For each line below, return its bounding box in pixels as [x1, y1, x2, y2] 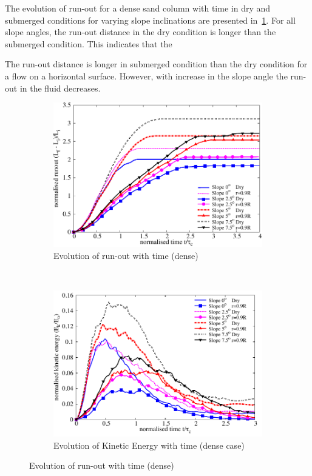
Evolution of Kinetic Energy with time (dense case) [53, 438, 245, 451]
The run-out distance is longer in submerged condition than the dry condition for [5, 58, 308, 70]
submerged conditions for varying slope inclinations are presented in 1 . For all [5, 13, 296, 26]
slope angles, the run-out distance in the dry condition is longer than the [5, 25, 276, 38]
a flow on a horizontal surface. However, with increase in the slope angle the [5, 69, 288, 82]
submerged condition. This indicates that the [5, 37, 172, 50]
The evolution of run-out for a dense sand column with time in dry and [5, 2, 271, 14]
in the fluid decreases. [19, 81, 101, 94]
